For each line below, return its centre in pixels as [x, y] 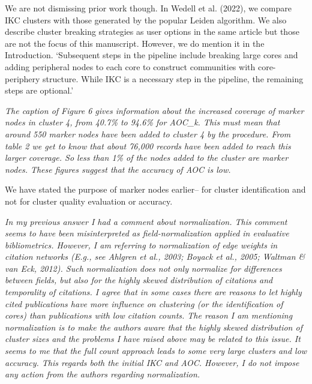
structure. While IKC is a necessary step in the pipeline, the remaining [173, 78]
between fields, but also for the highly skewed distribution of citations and [139, 280]
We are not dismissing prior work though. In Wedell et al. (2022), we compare [148, 8]
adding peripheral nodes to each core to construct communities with [130, 66]
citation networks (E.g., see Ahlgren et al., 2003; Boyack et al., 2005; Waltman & [155, 256]
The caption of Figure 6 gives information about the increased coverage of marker [154, 110]
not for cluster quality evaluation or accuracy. [89, 201]
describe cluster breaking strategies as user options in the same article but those [152, 31]
